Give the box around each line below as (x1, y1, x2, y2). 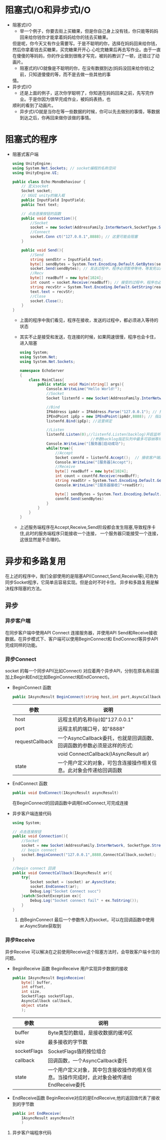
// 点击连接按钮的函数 (21, 211, 61, 216)
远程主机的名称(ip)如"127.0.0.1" (57, 716, 133, 723)
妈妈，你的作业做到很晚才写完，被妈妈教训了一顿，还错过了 (34, 52, 156, 58)
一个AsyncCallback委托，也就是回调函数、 (57, 734, 157, 741)
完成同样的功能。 (5, 642, 40, 648)
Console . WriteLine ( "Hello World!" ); (46, 387, 122, 392)
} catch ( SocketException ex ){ (21, 893, 82, 898)
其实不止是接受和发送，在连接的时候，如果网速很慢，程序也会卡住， (19, 334, 159, 340)
